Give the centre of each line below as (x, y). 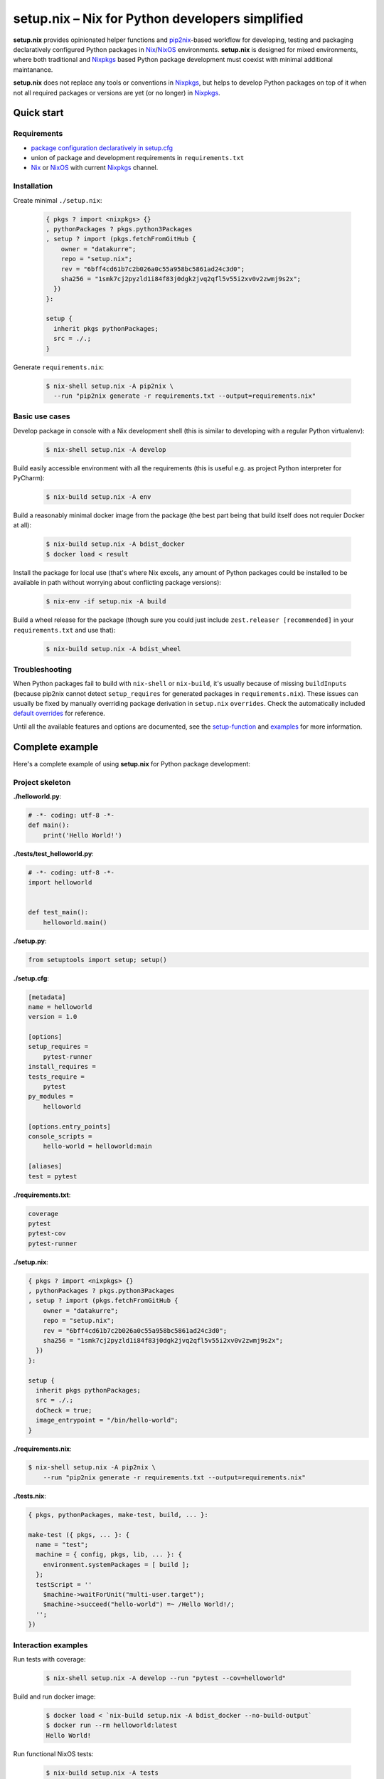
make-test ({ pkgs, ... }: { (79, 1535)
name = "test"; (62, 1545)
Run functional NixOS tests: (53, 1753)
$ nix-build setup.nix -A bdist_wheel (113, 649)
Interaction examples (50, 1645)
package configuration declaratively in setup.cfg (102, 148)
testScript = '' (64, 1584)
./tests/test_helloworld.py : (53, 853)
